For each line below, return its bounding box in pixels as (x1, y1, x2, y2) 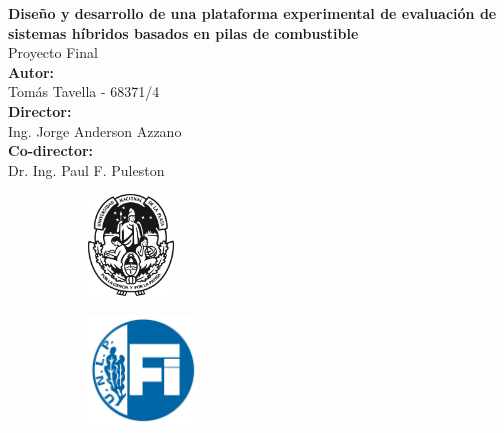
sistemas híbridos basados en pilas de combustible (8, 22, 359, 43)
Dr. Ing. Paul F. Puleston (8, 159, 165, 180)
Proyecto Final (8, 42, 98, 63)
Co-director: (8, 140, 94, 161)
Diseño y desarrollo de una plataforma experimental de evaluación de (8, 3, 497, 23)
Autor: (8, 61, 55, 82)
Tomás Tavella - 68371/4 (8, 81, 160, 102)
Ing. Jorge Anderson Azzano (8, 120, 182, 141)
